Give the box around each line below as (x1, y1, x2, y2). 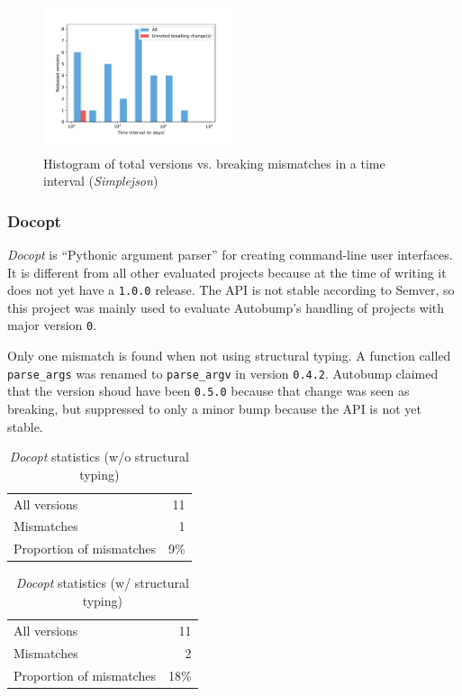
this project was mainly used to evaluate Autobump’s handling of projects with (7, 298, 445, 316)
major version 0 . (7, 316, 97, 334)
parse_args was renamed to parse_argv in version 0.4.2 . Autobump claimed (7, 363, 439, 382)
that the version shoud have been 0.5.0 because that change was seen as (7, 381, 410, 400)
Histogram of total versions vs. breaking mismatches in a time (43, 153, 385, 172)
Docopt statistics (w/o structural (9, 447, 189, 466)
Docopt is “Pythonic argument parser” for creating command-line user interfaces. (7, 245, 453, 263)
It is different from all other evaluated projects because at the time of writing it (7, 262, 447, 281)
